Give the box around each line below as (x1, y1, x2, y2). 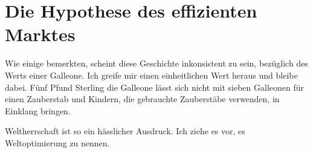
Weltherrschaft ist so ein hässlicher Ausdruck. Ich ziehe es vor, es (5, 125, 245, 137)
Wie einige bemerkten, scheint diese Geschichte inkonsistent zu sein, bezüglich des (5, 57, 308, 70)
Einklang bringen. (5, 104, 71, 117)
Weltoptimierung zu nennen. (5, 136, 110, 149)
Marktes (5, 22, 76, 47)
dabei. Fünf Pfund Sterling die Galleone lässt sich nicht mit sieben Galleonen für (5, 80, 305, 93)
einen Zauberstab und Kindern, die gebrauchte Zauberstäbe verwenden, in (5, 93, 280, 105)
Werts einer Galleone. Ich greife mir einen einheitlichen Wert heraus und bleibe (5, 68, 298, 81)
